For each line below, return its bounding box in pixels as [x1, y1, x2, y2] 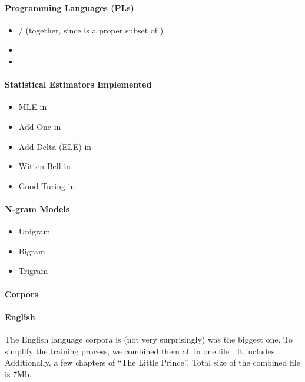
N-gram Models [5, 202, 70, 215]
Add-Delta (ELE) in [18, 140, 92, 152]
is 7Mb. [5, 367, 32, 380]
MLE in [18, 100, 47, 113]
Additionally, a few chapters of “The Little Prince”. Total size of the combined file [5, 356, 300, 368]
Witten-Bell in [18, 160, 71, 172]
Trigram [18, 264, 48, 277]
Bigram [18, 244, 45, 257]
